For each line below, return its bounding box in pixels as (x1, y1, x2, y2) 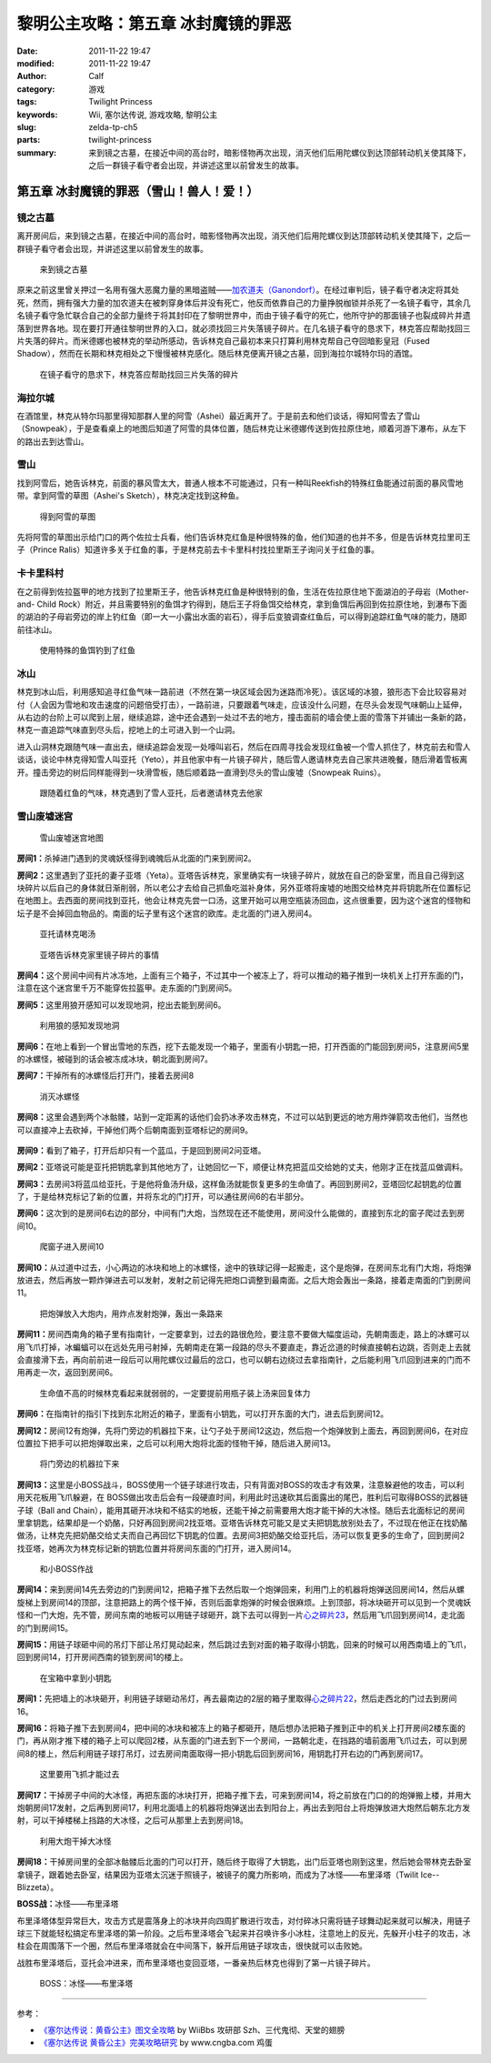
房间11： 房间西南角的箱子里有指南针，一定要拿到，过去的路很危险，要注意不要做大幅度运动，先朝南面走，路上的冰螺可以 (16, 1329, 470, 1340)
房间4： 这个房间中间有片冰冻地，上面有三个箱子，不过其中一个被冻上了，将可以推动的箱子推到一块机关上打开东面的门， (16, 970, 468, 981)
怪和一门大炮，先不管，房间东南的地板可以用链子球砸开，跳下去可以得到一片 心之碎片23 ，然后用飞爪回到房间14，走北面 (16, 1610, 466, 1621)
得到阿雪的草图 (39, 510, 95, 522)
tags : (16, 96, 37, 107)
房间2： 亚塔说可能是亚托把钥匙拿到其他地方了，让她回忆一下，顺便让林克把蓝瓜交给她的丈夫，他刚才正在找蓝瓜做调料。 (16, 1162, 468, 1172)
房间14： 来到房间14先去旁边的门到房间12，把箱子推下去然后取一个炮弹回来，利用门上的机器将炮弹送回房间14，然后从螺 (16, 1584, 466, 1595)
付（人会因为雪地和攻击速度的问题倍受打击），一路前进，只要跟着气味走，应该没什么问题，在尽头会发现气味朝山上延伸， (16, 699, 467, 709)
